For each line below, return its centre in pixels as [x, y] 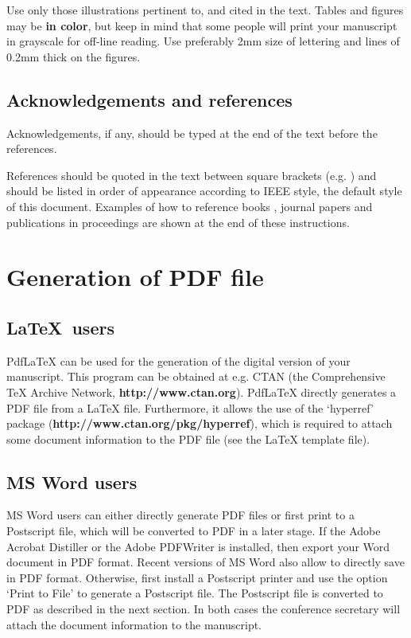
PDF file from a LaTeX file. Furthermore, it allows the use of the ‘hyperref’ [190, 407]
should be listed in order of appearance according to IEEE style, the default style [204, 191]
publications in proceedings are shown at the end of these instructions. [178, 222]
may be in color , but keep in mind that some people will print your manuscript [202, 25]
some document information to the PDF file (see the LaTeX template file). [188, 438]
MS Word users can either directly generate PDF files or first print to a [180, 515]
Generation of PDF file [135, 277]
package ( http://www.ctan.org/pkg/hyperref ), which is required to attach [200, 423]
